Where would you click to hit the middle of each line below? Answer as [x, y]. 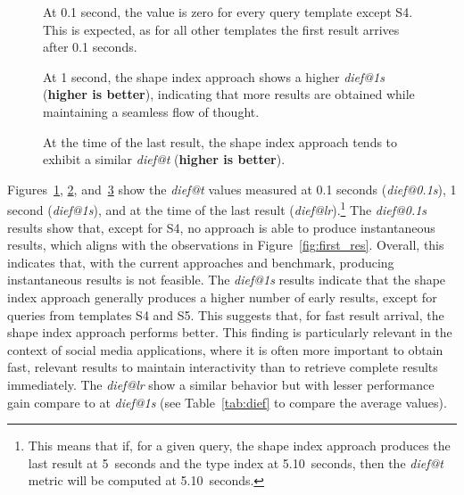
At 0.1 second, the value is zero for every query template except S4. [228, 12]
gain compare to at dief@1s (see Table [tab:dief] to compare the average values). [227, 402]
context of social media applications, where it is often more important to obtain [225, 349]
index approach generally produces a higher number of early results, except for [222, 297]
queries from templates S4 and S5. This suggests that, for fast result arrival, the [226, 314]
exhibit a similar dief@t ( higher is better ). [164, 159]
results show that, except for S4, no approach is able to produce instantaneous [221, 227]
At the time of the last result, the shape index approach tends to [220, 141]
